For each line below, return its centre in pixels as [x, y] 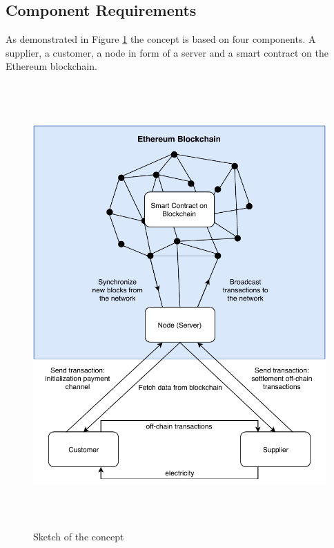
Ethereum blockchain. [51, 66]
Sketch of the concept [79, 537]
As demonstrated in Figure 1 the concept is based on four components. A [161, 39]
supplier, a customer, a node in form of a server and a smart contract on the [167, 52]
